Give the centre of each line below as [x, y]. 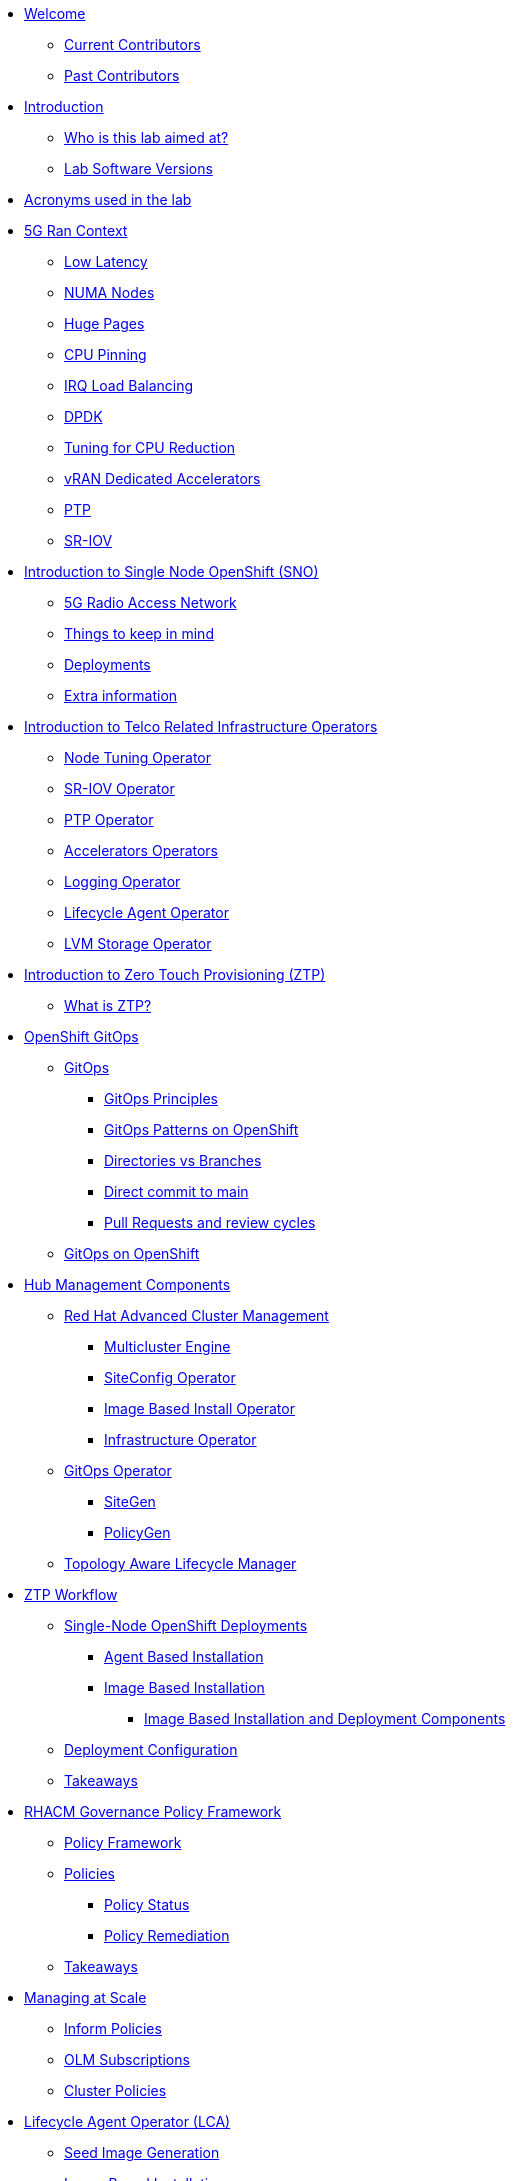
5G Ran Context [76, 230]
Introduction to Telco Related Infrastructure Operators [201, 726]
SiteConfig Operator [170, 1377]
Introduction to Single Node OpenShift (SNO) [171, 571]
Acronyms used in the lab [108, 199]
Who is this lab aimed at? [146, 137]
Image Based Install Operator [199, 1408]
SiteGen [130, 1501]
